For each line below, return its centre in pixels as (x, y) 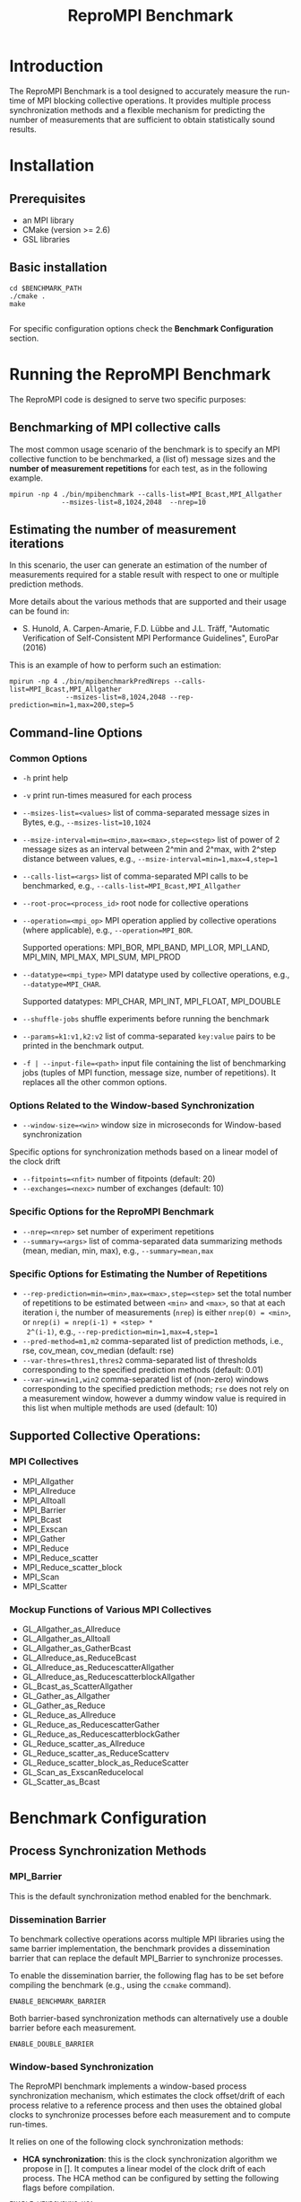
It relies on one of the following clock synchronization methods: (126, 2142)
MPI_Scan (41, 1577)
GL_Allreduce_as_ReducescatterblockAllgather (108, 1676)
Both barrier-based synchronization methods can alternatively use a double (149, 2019)
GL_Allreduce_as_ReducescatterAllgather (98, 1667)
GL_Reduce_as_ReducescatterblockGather (101, 1734)
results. (23, 129)
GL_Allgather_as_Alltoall (66, 1638)
